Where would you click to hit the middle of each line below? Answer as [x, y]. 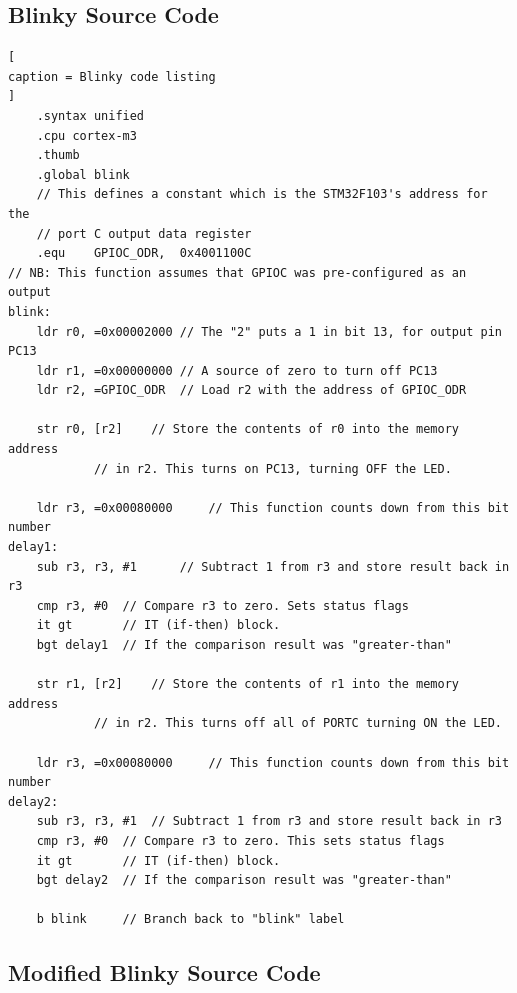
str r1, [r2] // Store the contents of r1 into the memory [248, 684]
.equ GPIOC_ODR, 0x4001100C [144, 253]
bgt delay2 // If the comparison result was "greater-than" [244, 880]
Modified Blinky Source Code [164, 972]
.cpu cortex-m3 [86, 135]
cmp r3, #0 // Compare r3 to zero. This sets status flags [240, 840]
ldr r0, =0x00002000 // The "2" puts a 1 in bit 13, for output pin [269, 331]
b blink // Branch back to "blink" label [190, 919]
